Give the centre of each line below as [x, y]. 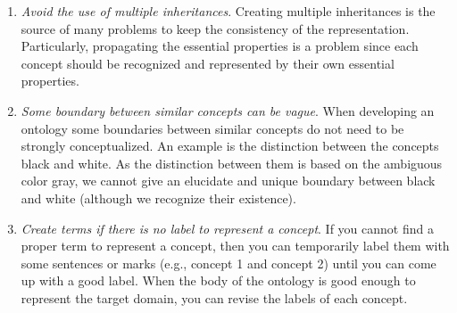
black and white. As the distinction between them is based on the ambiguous [232, 163]
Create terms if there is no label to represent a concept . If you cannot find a [227, 228]
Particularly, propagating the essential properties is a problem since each [220, 46]
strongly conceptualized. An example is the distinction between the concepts [230, 146]
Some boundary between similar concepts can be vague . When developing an [228, 110]
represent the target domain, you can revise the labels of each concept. [214, 297]
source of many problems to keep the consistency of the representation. [215, 28]
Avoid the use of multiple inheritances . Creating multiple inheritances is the [228, 11]
